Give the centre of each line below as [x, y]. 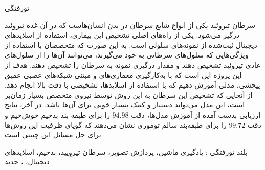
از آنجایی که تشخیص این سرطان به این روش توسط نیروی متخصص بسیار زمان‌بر [129, 94]
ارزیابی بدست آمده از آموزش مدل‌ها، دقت [196, 114]
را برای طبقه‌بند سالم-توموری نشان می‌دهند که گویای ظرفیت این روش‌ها [116, 124]
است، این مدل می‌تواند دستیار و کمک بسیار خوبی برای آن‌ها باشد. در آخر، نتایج [125, 105]
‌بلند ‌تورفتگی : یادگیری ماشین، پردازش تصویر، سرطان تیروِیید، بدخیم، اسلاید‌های [126, 151]
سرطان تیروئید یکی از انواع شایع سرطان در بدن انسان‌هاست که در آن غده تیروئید [130, 25]
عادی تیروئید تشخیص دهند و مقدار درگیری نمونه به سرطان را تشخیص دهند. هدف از [133, 64]
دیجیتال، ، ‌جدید [27, 162]
